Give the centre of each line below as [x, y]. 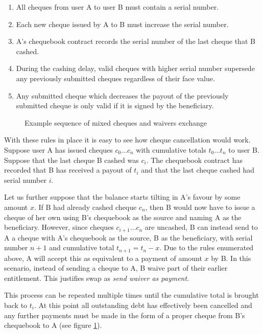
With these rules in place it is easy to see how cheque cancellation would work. [127, 140]
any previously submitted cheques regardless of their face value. [115, 78]
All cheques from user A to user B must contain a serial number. [117, 7]
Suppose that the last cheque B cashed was [71, 160]
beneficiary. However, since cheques [59, 227]
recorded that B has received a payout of [68, 170]
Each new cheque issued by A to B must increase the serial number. [122, 24]
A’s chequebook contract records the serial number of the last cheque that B [136, 41]
